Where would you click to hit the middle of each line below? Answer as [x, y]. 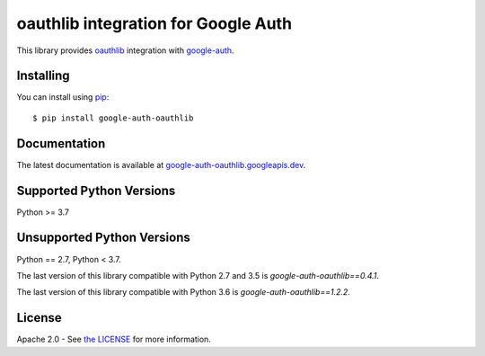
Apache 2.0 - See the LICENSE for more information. [114, 339]
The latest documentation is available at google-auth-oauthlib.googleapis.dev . [161, 165]
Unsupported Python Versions [103, 238]
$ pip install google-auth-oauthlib [113, 118]
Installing [44, 76]
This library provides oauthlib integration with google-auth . [125, 50]
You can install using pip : [63, 97]
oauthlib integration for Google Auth [154, 23]
